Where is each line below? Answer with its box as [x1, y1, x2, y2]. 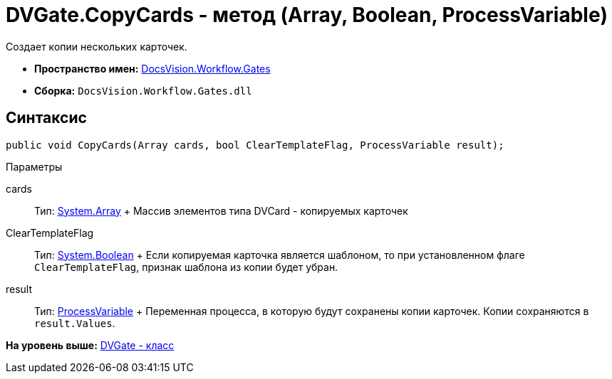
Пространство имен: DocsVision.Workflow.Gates [34, 62, 271, 75]
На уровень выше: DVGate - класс [6, 338, 175, 351]
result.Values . [34, 316, 115, 329]
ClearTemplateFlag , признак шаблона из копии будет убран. [34, 260, 338, 273]
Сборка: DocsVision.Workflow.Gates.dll [34, 84, 252, 97]
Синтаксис [6, 109, 87, 127]
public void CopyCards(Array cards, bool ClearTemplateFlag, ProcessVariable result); [6, 139, 504, 151]
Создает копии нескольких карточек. [6, 40, 187, 53]
